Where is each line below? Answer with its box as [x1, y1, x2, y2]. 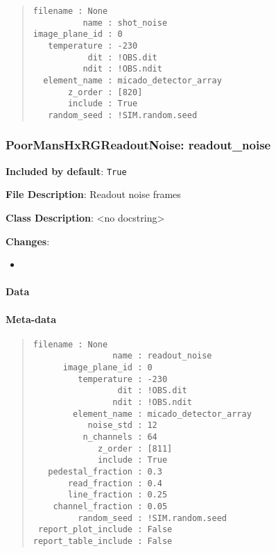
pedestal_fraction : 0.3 [48, 467, 162, 477]
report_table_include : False [33, 536, 173, 546]
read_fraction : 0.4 [67, 478, 162, 488]
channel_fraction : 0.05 [53, 501, 168, 511]
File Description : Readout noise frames [6, 187, 181, 201]
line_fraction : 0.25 [67, 490, 168, 500]
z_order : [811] [97, 443, 173, 454]
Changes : [6, 233, 50, 248]
